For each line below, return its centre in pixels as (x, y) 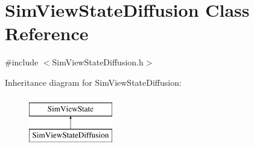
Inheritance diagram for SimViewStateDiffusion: (93, 82)
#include (22, 62)
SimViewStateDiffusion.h (98, 62)
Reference (47, 33)
